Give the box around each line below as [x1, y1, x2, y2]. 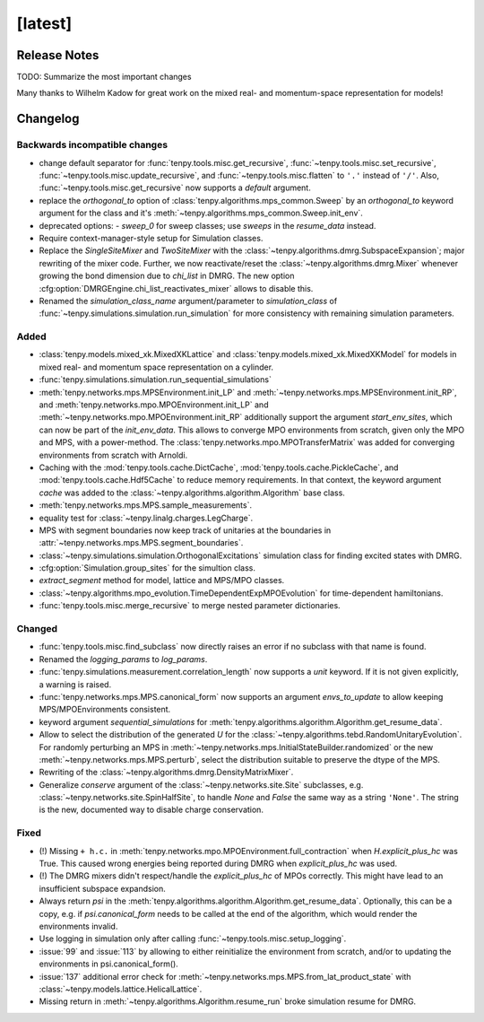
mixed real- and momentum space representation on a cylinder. [39, 362, 273, 372]
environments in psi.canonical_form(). [39, 958, 178, 969]
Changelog [16, 111, 80, 127]
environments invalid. [39, 921, 118, 931]
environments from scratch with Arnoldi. [39, 450, 188, 460]
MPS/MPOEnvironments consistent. [39, 704, 171, 715]
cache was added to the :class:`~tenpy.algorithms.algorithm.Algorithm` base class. [39, 487, 345, 498]
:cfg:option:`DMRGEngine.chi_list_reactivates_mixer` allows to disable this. [39, 283, 314, 293]
